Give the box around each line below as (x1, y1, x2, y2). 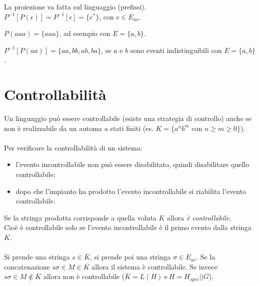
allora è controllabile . (167, 212, 231, 222)
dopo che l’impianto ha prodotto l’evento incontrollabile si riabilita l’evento (15, 185, 246, 196)
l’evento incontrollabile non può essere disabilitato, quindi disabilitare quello (15, 159, 249, 169)
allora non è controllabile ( (43, 271, 125, 281)
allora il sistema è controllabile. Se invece (91, 261, 217, 271)
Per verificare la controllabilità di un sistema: (4, 142, 142, 152)
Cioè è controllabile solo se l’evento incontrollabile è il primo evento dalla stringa (4, 222, 251, 232)
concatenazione (4, 261, 50, 271)
